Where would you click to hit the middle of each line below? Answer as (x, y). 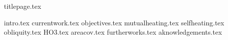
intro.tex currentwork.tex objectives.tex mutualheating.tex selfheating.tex (114, 22)
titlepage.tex (23, 6)
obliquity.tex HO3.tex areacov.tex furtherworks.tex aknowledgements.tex (113, 32)
